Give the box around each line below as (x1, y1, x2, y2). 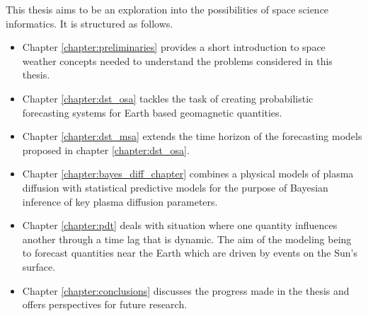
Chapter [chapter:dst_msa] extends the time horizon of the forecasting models (22, 129, 362, 144)
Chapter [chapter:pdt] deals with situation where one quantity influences (22, 218, 338, 233)
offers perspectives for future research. (22, 297, 188, 312)
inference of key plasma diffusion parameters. (22, 194, 218, 209)
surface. (22, 259, 56, 274)
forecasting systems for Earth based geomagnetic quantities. (22, 105, 282, 119)
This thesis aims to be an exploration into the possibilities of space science (6, 2, 329, 16)
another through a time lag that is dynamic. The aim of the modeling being (22, 231, 352, 246)
